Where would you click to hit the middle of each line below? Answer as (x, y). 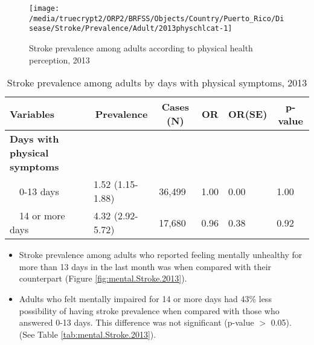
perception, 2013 (59, 60)
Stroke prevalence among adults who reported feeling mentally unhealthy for (161, 255)
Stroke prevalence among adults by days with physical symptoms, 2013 (157, 83)
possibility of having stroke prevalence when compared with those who (149, 310)
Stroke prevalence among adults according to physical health (141, 47)
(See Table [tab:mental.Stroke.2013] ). (88, 334)
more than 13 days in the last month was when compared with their (145, 266)
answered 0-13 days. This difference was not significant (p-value (136, 322)
